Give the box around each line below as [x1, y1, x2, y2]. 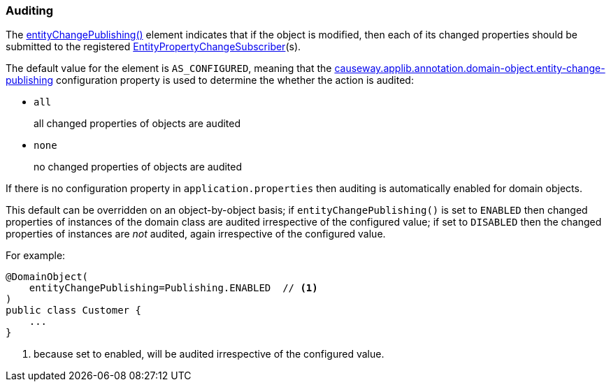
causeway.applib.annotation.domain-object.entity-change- [334, 62, 605, 75]
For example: [6, 249, 66, 262]
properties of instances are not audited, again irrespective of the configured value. [6, 228, 386, 240]
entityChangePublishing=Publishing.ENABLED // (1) [29, 282, 318, 294]
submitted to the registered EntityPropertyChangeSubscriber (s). [6, 41, 301, 53]
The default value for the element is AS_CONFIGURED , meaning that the [6, 62, 332, 75]
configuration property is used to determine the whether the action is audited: [56, 74, 414, 87]
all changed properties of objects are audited [34, 117, 241, 130]
